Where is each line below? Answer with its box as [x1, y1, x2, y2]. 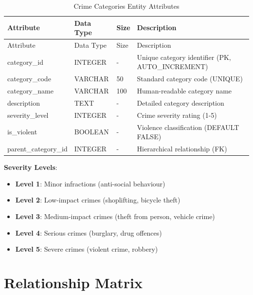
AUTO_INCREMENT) [137, 61, 208, 72]
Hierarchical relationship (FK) [137, 144, 227, 154]
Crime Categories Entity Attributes [73, 1, 180, 11]
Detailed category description [137, 98, 224, 108]
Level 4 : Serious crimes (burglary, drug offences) [15, 227, 162, 238]
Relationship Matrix [4, 272, 143, 292]
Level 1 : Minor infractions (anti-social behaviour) [15, 178, 165, 188]
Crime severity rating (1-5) [137, 110, 217, 120]
